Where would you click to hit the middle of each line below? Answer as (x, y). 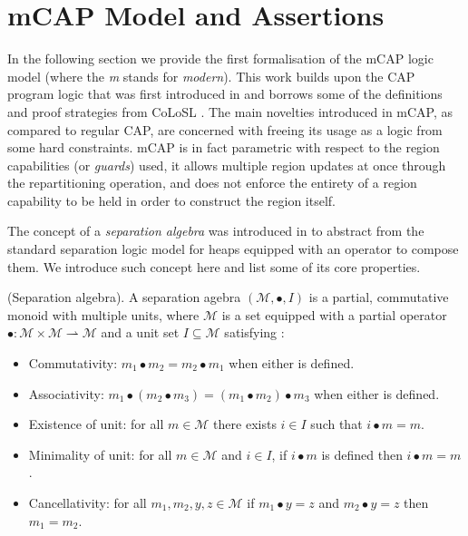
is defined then (362, 454)
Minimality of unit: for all (100, 454)
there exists (245, 424)
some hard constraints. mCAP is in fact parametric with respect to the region (224, 147)
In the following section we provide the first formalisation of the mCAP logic (220, 58)
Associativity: (66, 393)
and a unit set (140, 332)
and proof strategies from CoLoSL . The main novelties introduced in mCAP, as (230, 111)
